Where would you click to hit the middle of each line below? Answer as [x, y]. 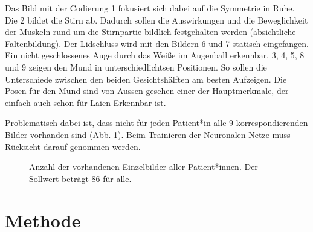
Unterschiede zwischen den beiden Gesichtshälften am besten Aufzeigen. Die [146, 79]
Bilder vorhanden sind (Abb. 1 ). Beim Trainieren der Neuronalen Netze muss [148, 134]
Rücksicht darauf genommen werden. [73, 146]
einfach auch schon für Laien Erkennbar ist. [86, 102]
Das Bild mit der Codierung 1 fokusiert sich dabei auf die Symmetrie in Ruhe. [150, 8]
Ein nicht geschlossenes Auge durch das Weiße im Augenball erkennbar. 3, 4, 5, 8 [155, 55]
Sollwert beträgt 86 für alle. [80, 178]
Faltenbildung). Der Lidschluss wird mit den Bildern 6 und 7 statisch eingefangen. [157, 43]
